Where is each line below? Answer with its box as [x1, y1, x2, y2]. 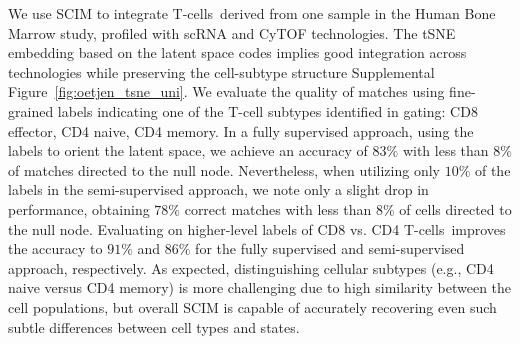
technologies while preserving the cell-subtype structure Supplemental [8, 61, 435, 82]
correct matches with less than [184, 198, 372, 219]
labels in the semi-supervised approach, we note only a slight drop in [8, 179, 429, 200]
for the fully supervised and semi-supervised [195, 238, 465, 259]
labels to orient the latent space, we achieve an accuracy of [8, 140, 368, 161]
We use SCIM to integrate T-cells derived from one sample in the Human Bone [8, 3, 496, 23]
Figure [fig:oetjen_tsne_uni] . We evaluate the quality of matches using [8, 81, 445, 102]
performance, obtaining [8, 198, 150, 219]
